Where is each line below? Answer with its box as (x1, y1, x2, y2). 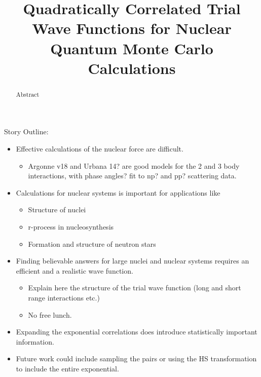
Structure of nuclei (28, 204, 86, 215)
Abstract (16, 90, 40, 98)
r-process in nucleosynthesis (28, 221, 114, 232)
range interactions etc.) (28, 292, 100, 303)
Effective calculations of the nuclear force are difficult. (16, 143, 183, 154)
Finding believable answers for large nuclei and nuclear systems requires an (16, 255, 249, 266)
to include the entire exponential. (16, 363, 119, 373)
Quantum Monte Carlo (50, 37, 213, 58)
